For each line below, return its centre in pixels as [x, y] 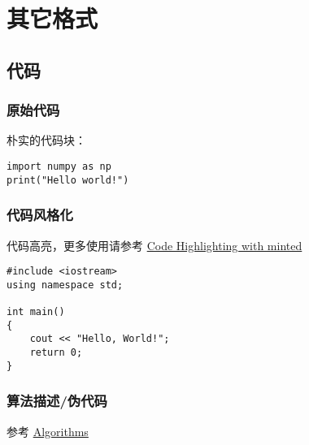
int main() [36, 312]
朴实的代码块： [46, 140]
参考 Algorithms [48, 431]
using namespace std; [65, 285]
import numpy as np [59, 166]
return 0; [56, 353]
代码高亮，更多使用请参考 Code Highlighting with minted [154, 245]
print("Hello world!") [68, 180]
